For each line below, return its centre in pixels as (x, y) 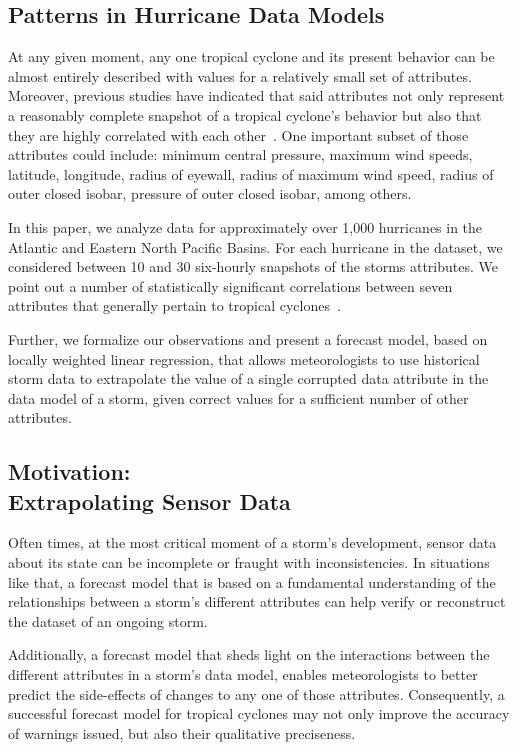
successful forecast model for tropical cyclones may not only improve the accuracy (259, 713)
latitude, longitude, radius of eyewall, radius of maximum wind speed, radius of (251, 173)
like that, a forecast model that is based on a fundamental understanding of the (252, 581)
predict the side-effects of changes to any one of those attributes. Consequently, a (256, 693)
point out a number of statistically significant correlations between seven (230, 285)
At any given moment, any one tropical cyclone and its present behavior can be (251, 56)
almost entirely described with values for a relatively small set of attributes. (240, 75)
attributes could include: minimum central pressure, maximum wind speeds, (240, 154)
